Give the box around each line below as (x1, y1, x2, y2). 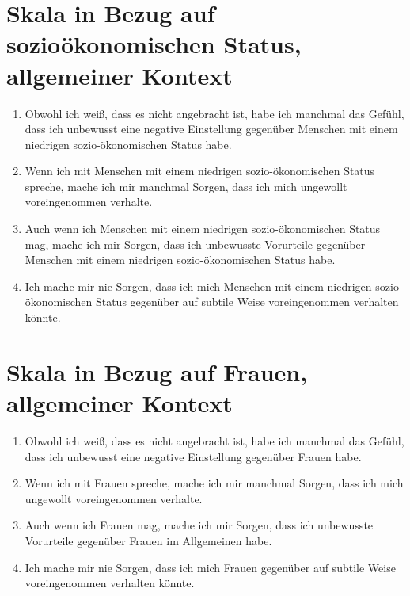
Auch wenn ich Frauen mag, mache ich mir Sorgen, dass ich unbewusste (25, 517, 374, 533)
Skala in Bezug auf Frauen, (6, 355, 308, 388)
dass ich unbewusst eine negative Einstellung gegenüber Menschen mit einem (25, 120, 398, 137)
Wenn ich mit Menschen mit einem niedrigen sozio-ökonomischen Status (25, 162, 375, 179)
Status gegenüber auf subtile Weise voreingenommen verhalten (95, 293, 399, 310)
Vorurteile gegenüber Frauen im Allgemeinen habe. (25, 532, 272, 548)
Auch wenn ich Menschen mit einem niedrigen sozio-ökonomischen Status (25, 220, 381, 237)
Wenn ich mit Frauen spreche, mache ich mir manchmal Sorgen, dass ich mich (25, 475, 404, 491)
